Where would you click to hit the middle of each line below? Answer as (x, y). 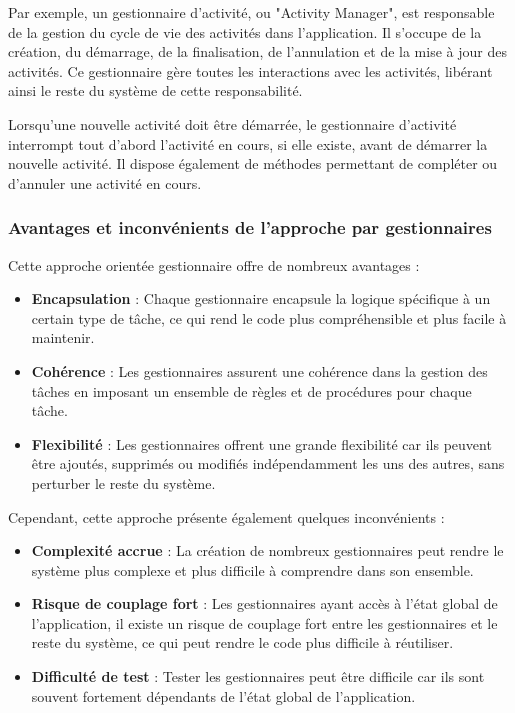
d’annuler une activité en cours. (105, 182)
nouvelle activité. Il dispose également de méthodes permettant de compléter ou (253, 163)
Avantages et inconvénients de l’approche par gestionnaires (250, 227)
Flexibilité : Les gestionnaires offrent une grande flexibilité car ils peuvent (261, 443)
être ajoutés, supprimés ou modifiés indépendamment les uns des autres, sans (268, 463)
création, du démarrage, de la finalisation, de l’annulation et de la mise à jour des (257, 51)
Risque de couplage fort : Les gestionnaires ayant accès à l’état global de (264, 603)
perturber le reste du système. (123, 482)
